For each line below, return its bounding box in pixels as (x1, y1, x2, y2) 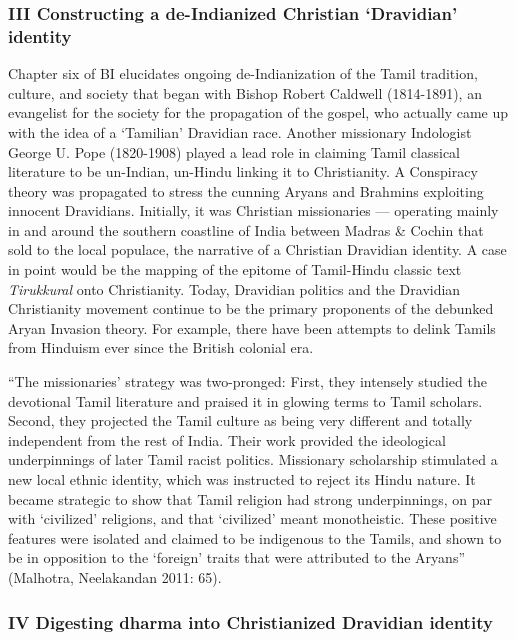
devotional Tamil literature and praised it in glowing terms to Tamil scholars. (8, 390, 483, 411)
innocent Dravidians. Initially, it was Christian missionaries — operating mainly (8, 200, 499, 221)
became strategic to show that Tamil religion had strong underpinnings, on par (8, 488, 492, 509)
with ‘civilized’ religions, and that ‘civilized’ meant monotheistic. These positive (8, 508, 497, 529)
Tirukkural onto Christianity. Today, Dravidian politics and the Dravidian (8, 278, 461, 299)
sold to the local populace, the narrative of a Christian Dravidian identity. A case (8, 239, 507, 260)
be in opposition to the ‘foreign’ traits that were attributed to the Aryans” (8, 547, 466, 568)
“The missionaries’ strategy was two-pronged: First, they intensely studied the (8, 371, 487, 392)
